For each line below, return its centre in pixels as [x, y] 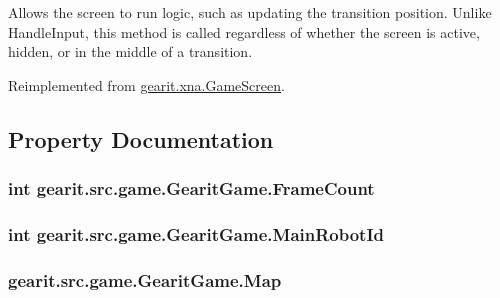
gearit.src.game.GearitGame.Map [145, 279]
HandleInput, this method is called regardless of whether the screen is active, [244, 31]
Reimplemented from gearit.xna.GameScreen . [146, 84]
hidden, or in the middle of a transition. [130, 51]
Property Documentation [141, 138]
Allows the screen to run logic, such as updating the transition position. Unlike [250, 12]
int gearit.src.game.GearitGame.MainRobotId [196, 233]
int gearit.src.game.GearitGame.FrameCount [191, 188]
